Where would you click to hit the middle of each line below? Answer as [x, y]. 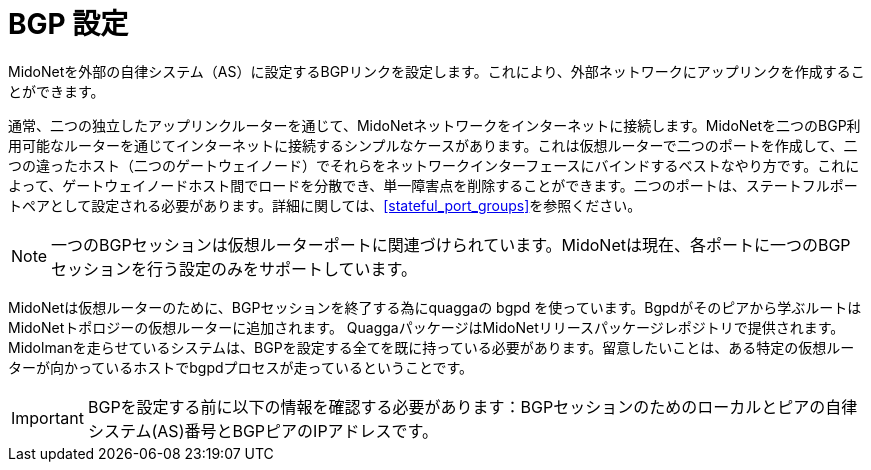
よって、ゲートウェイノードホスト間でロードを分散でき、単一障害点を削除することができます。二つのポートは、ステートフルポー [433, 185]
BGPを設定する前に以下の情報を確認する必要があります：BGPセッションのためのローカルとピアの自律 [472, 406]
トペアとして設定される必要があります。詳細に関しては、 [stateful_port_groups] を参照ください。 [325, 205]
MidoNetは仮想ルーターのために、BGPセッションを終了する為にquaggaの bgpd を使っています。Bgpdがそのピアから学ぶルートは [435, 307]
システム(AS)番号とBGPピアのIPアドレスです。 [263, 430]
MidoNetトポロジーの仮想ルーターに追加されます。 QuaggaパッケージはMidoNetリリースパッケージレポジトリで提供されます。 [426, 327]
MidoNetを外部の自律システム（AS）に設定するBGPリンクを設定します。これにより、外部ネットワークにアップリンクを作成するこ [436, 71]
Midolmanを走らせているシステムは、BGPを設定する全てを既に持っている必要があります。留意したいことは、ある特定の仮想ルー [431, 347]
